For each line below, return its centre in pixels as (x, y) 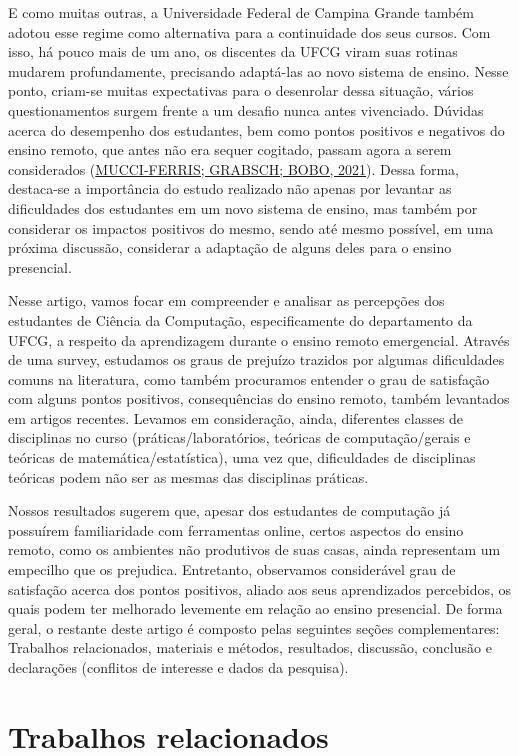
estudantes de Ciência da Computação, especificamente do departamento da (240, 319)
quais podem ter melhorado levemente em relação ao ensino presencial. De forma (255, 608)
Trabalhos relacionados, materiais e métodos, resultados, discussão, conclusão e (250, 647)
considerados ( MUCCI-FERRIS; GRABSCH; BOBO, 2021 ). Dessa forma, (234, 168)
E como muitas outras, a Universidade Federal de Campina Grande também (241, 12)
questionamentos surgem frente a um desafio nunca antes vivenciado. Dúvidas (246, 109)
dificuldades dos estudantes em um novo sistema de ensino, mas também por (243, 207)
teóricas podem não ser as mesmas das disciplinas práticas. (188, 476)
